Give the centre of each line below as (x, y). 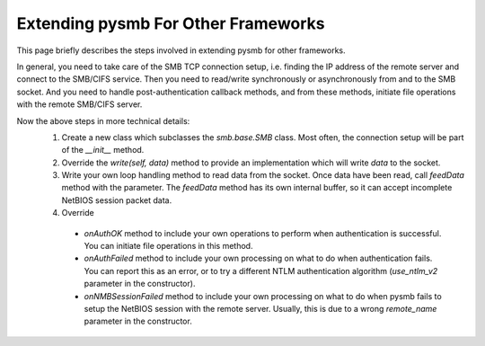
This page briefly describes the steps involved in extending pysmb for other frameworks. (181, 50)
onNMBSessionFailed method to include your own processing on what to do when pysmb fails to (263, 296)
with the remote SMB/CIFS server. (79, 104)
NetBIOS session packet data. (117, 200)
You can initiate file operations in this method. (168, 246)
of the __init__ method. (103, 150)
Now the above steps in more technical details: (103, 120)
